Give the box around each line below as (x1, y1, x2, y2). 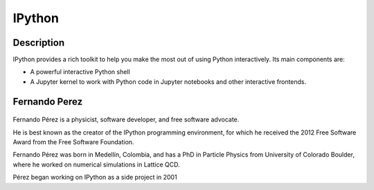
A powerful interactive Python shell (30, 68, 131, 76)
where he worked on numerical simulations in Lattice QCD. (12, 160, 180, 169)
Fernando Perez (12, 96, 83, 107)
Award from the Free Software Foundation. (12, 138, 134, 146)
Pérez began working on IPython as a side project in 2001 (12, 173, 177, 182)
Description (12, 37, 65, 49)
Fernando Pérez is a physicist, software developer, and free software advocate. (12, 115, 240, 124)
